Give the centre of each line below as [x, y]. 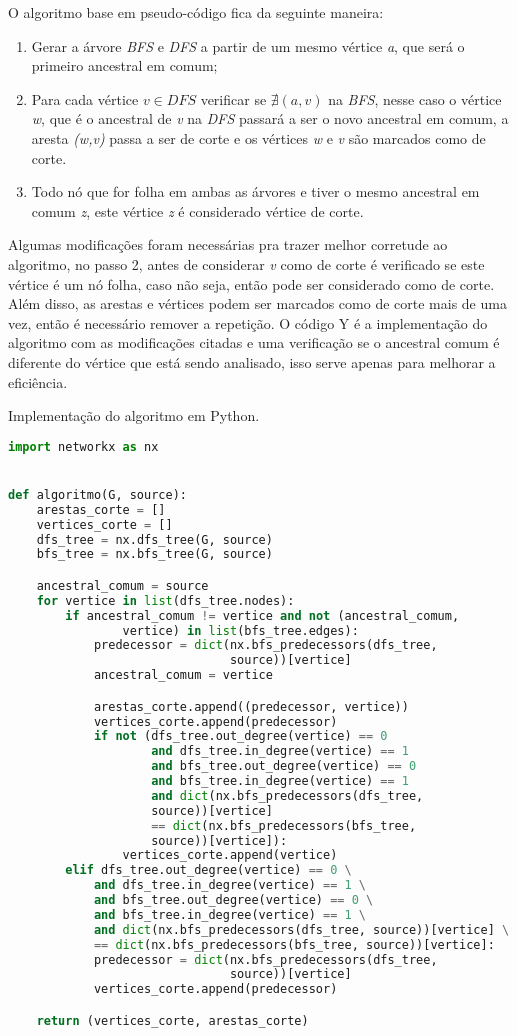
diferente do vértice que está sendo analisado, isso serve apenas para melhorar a [252, 361]
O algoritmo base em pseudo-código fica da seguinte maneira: [196, 12]
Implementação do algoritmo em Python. [134, 415]
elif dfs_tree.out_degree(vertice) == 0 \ [208, 870]
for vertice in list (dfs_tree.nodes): [165, 600]
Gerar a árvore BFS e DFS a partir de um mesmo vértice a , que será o [248, 45]
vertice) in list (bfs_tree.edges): [240, 630]
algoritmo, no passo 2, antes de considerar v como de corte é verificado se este [246, 263]
